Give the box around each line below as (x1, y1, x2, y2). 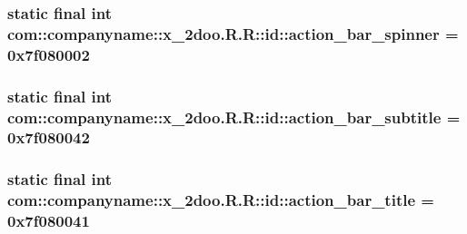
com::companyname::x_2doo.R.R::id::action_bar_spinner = (7, 22, 459, 44)
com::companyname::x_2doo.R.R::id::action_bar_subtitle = (7, 105, 461, 128)
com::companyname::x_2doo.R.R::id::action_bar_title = (7, 189, 434, 211)
